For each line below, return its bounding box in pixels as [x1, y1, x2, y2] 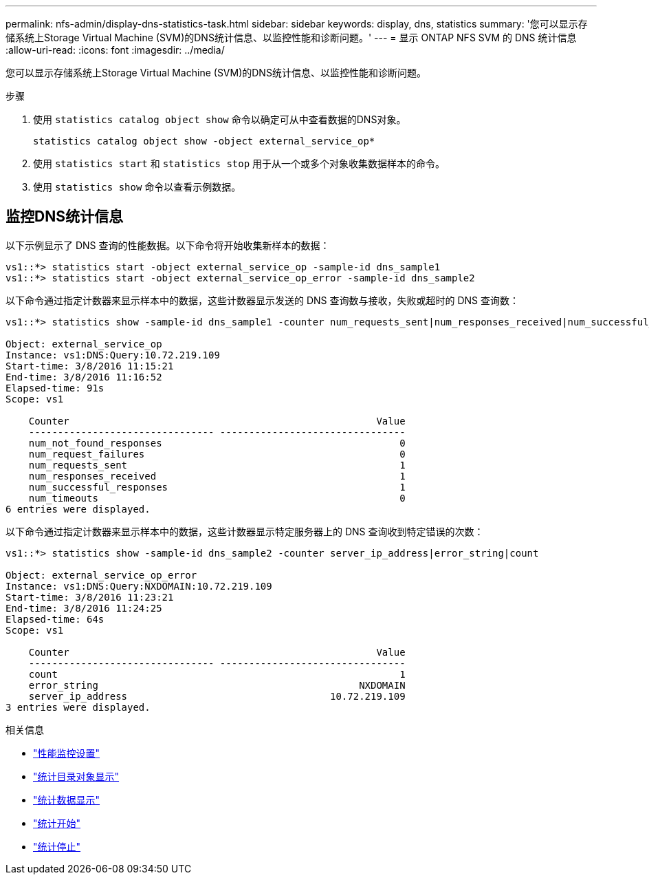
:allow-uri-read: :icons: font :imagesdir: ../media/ [5, 44, 225, 56]
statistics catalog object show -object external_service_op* [33, 136, 375, 147]
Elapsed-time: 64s [5, 613, 104, 625]
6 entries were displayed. [5, 503, 151, 515]
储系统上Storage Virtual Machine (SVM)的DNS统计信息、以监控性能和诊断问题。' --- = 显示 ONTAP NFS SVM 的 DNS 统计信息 [5, 32, 577, 43]
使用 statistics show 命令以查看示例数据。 [33, 181, 241, 193]
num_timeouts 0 [28, 492, 406, 504]
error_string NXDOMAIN [28, 679, 406, 691]
